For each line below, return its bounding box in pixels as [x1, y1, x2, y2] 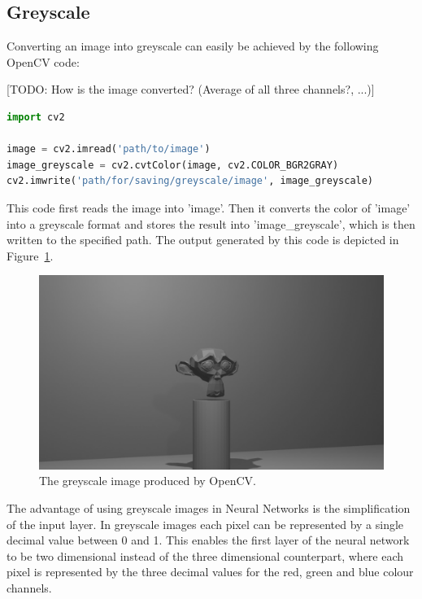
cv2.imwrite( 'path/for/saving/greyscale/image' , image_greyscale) [7, 175, 374, 187]
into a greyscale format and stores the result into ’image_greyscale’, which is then [7, 215, 415, 232]
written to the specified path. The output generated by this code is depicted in [7, 231, 399, 248]
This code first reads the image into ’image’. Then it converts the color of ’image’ [7, 199, 411, 216]
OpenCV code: [7, 53, 80, 70]
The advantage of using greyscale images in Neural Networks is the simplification [7, 500, 411, 517]
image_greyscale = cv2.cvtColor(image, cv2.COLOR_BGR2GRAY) [7, 159, 339, 171]
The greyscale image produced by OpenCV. [39, 472, 256, 489]
